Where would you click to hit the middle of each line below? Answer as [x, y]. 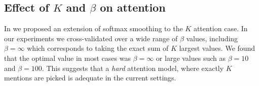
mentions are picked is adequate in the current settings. [90, 78]
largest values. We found [217, 48]
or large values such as [191, 58]
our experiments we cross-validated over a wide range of [91, 38]
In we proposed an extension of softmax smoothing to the [94, 28]
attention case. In [220, 28]
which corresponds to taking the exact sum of [98, 48]
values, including [212, 38]
